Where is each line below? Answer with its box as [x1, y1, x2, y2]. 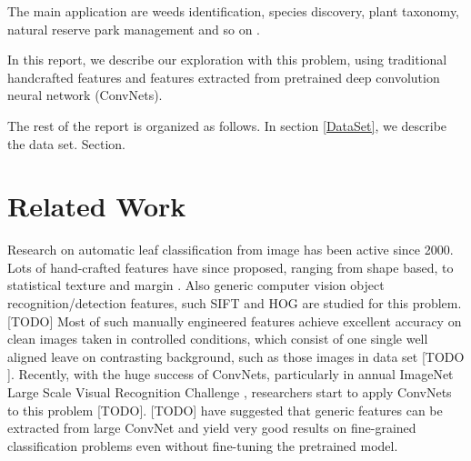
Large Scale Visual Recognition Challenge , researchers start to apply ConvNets [7, 383, 452, 402]
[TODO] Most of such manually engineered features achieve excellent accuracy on [7, 311, 462, 330]
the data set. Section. [7, 134, 125, 153]
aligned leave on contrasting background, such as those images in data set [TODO [7, 346, 465, 366]
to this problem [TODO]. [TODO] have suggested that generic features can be [7, 400, 443, 419]
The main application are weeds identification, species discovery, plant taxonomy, [7, 2, 459, 20]
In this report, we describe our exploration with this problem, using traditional [7, 50, 447, 69]
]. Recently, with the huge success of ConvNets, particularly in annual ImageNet [7, 365, 454, 384]
